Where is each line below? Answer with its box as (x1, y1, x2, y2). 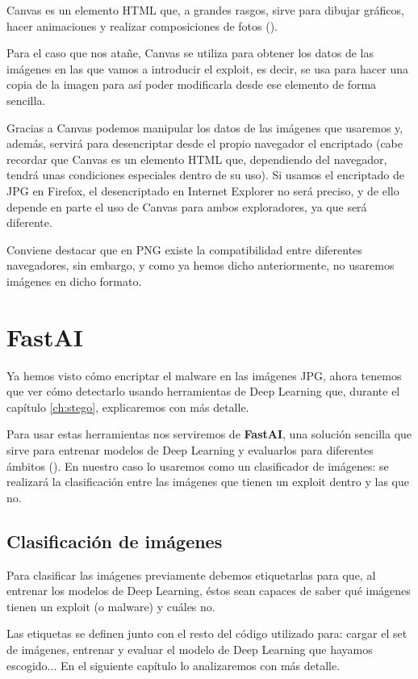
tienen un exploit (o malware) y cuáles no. (6, 597, 215, 614)
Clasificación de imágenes (6, 528, 223, 553)
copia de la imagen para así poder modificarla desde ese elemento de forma (6, 76, 377, 93)
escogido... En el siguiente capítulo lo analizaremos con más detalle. (6, 656, 341, 673)
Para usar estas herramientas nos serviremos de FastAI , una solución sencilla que (6, 425, 412, 442)
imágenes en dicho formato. (6, 272, 142, 289)
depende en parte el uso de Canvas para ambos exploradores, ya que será (6, 198, 367, 215)
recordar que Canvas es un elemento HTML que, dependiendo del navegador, (6, 150, 387, 167)
